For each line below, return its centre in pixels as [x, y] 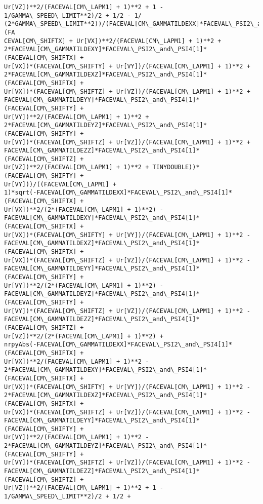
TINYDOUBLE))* [176, 167]
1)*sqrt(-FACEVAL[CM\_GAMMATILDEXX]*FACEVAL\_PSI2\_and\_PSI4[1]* [118, 193]
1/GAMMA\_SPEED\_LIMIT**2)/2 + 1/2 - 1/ [73, 15]
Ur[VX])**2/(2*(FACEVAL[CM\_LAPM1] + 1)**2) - [84, 209]
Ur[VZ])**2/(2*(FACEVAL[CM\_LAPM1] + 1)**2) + [84, 336]
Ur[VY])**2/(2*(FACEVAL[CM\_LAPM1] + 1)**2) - [84, 285]
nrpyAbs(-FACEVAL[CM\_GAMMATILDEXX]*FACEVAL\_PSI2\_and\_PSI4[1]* [118, 345]
